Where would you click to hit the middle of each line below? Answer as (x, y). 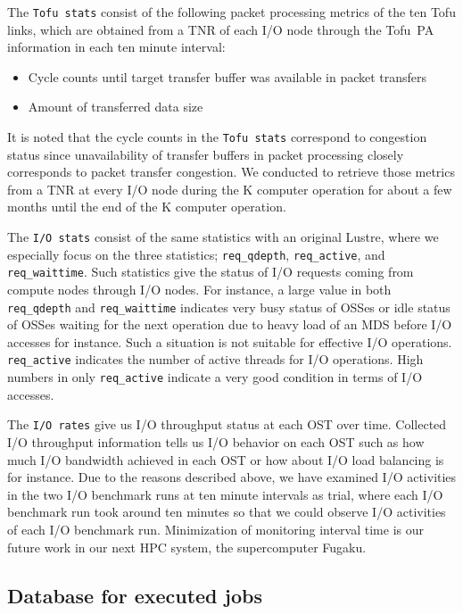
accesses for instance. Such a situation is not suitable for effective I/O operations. (230, 341)
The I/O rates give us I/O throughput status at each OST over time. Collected (227, 424)
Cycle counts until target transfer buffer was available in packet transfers (227, 76)
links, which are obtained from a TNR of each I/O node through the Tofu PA (221, 29)
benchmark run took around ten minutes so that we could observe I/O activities (227, 512)
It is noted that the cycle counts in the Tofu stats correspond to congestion (217, 137)
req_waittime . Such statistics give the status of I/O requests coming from (211, 272)
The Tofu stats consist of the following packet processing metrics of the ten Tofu (231, 12)
